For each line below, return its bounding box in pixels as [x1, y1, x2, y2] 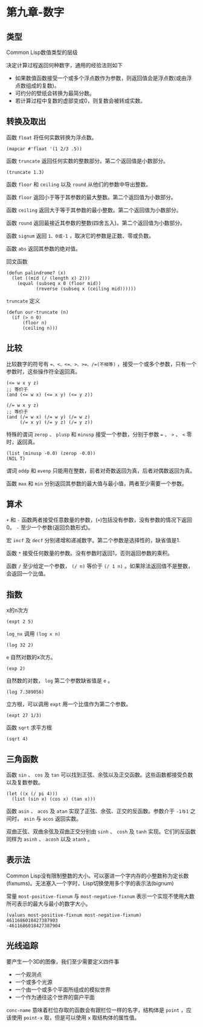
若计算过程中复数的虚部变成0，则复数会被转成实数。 [14, 97, 146, 104]
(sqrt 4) [6, 736, 28, 742]
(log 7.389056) [6, 689, 45, 695]
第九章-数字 [6, 5, 65, 19]
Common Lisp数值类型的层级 [6, 49, 79, 56]
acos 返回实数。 [42, 815, 82, 822]
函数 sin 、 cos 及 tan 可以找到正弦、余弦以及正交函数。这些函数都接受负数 [6, 771, 193, 778]
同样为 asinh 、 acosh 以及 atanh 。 [6, 836, 94, 843]
